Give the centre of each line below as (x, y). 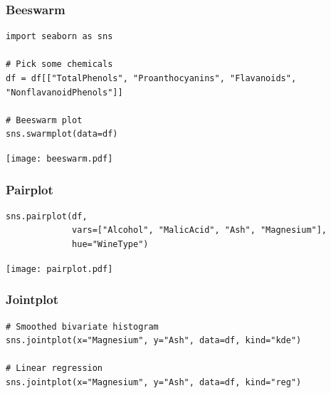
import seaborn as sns (59, 37)
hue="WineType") (110, 245)
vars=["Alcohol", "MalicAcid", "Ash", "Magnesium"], (200, 230)
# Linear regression (54, 368)
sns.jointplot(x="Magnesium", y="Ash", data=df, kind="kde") (154, 341)
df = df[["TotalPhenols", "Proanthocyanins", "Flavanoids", (151, 78)
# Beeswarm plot (44, 120)
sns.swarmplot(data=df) (62, 134)
